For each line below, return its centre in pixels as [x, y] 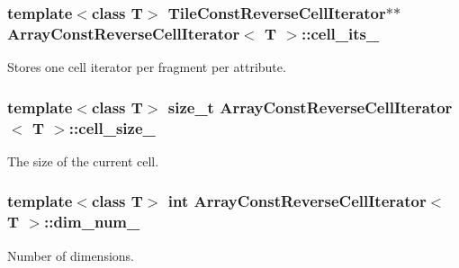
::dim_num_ [92, 222]
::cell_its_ [340, 33]
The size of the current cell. [83, 161]
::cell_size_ [112, 127]
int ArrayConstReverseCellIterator [297, 201]
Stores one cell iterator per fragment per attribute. [147, 67]
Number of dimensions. [71, 255]
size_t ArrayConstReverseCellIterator [310, 107]
